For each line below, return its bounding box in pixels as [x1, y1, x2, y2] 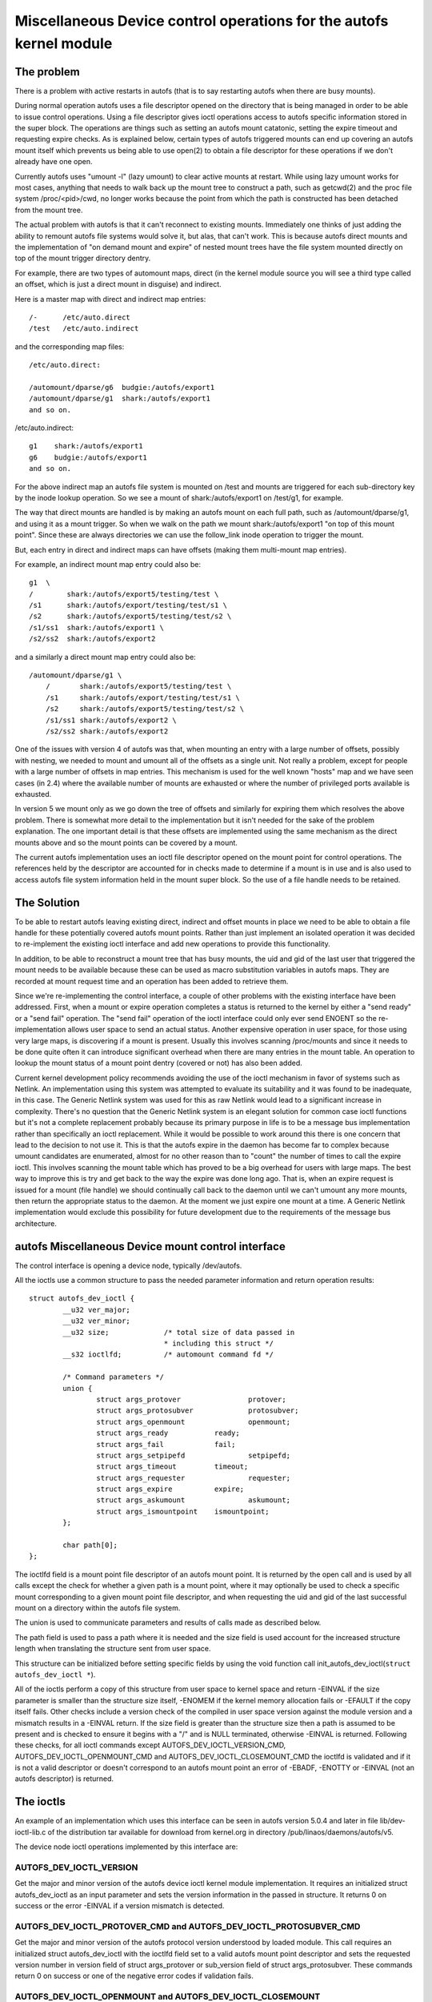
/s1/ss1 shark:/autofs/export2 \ [45, 715, 178, 725]
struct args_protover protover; [96, 1394, 287, 1404]
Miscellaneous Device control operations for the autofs [14, 12, 389, 30]
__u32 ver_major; [62, 1305, 131, 1314]
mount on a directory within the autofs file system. [14, 1602, 181, 1613]
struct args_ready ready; [96, 1429, 240, 1437]
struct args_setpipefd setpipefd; [96, 1450, 291, 1460]
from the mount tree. [14, 205, 83, 215]
